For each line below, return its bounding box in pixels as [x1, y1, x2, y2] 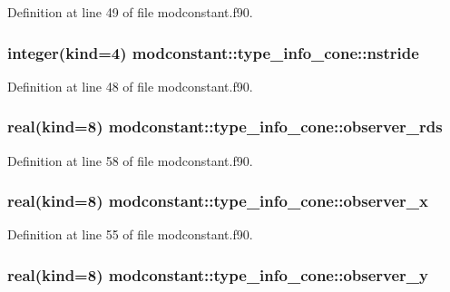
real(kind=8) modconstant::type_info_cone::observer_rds [7, 115, 443, 138]
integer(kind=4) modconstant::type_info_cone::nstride [7, 41, 419, 63]
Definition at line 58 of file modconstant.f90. [7, 151, 253, 170]
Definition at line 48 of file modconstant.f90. [7, 76, 253, 95]
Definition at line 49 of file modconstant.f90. [7, 3, 253, 21]
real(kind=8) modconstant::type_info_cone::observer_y [7, 263, 428, 286]
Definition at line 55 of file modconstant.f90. [7, 225, 253, 244]
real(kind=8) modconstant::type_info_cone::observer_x [7, 190, 428, 212]
